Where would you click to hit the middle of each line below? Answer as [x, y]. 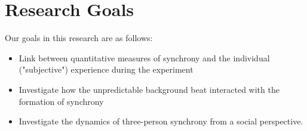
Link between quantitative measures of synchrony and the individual [144, 57]
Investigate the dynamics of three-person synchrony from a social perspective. [161, 121]
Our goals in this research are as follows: [79, 38]
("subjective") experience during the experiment [106, 69]
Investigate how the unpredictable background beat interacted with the [149, 89]
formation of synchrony [61, 101]
